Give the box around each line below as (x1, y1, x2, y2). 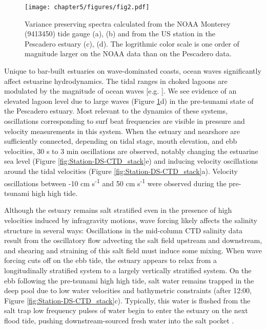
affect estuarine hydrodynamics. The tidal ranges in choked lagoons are (4, 75, 228, 86)
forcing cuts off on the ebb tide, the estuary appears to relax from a (4, 255, 217, 266)
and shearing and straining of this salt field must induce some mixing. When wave (4, 245, 262, 255)
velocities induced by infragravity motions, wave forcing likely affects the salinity (4, 215, 257, 225)
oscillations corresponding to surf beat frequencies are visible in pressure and (4, 116, 245, 126)
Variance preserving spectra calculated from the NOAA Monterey (25, 18, 231, 29)
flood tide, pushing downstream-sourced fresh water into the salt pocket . (4, 315, 234, 325)
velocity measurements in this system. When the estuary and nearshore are (4, 125, 240, 136)
